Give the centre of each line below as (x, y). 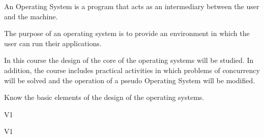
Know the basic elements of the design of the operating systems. (104, 97)
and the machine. (31, 16)
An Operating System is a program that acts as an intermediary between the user (132, 6)
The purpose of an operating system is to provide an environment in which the (127, 33)
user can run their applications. (53, 43)
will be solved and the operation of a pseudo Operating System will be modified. (130, 80)
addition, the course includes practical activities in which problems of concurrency (132, 70)
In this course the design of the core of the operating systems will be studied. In (129, 60)
